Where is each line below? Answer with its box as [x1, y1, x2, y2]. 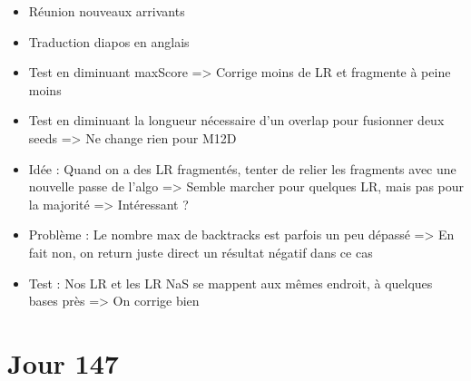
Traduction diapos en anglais [28, 32, 190, 51]
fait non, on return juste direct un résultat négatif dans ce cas [28, 242, 373, 261]
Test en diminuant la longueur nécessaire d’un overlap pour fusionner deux [28, 111, 445, 130]
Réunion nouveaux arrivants [28, 2, 185, 20]
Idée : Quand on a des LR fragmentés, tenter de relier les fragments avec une [28, 159, 456, 178]
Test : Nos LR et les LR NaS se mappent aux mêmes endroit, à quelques [28, 273, 433, 292]
